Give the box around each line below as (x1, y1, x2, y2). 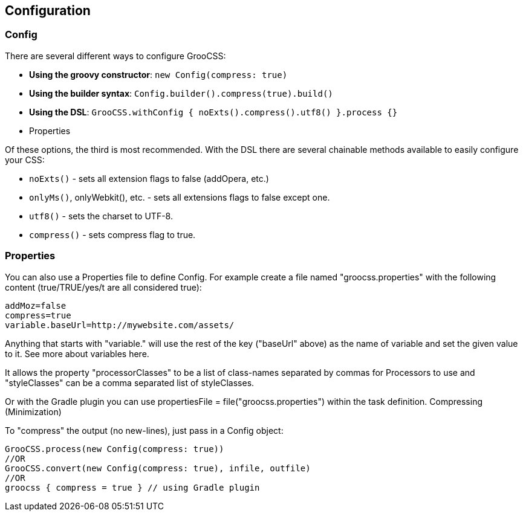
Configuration (5, 3, 91, 18)
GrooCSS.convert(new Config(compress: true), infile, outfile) (5, 463, 311, 473)
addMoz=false (5, 300, 67, 311)
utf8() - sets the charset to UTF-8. (29, 210, 173, 221)
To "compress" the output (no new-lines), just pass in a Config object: (5, 425, 284, 436)
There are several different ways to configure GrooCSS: (5, 50, 226, 61)
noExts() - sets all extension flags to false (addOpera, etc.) (29, 173, 269, 184)
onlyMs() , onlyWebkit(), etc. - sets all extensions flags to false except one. (29, 192, 330, 202)
